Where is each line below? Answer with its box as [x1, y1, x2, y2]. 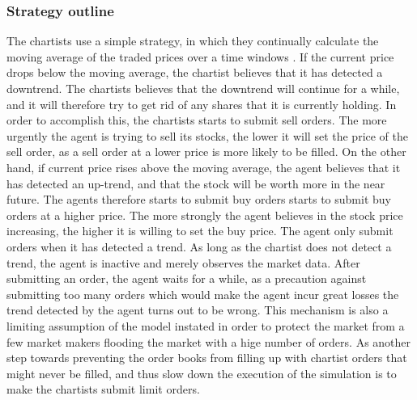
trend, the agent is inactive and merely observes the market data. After [6, 254, 360, 271]
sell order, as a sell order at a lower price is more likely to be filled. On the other [6, 143, 406, 160]
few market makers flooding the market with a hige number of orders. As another [6, 333, 411, 350]
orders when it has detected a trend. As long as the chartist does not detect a [6, 238, 392, 255]
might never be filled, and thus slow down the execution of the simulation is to [6, 364, 397, 381]
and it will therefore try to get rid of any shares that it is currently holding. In [6, 95, 397, 112]
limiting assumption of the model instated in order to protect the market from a [6, 317, 405, 334]
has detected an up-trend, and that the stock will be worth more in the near [6, 175, 385, 192]
